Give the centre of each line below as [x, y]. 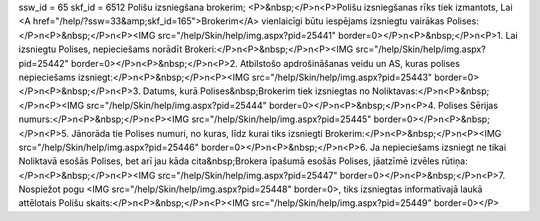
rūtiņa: [455, 161]
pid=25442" [43, 63]
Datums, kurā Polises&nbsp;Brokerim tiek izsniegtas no [256, 91]
